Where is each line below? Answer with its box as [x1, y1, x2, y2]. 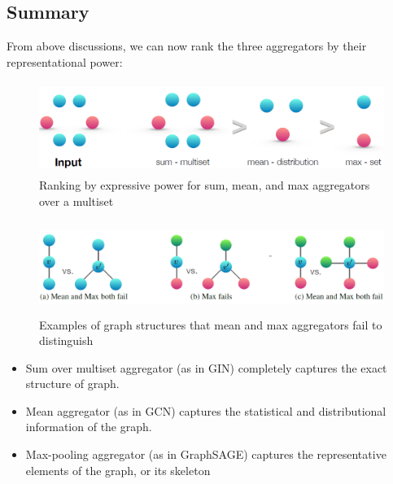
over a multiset [39, 192, 114, 209]
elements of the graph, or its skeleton [25, 461, 211, 478]
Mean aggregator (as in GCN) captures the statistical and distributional [25, 402, 386, 419]
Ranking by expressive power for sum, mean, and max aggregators [39, 177, 370, 194]
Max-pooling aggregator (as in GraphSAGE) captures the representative [25, 446, 386, 463]
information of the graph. [25, 418, 152, 435]
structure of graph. [25, 375, 120, 392]
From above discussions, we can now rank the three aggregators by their [7, 37, 367, 55]
